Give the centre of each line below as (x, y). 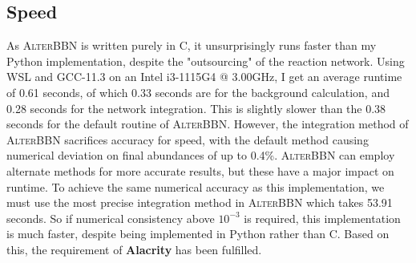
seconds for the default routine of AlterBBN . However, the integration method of (208, 124)
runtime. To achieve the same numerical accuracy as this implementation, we (196, 186)
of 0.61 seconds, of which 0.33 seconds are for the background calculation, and (198, 92)
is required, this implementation (322, 218)
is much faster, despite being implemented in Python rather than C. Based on (198, 234)
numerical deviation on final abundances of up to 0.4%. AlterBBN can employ (201, 155)
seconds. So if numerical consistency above (111, 218)
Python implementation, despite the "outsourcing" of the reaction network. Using (206, 61)
